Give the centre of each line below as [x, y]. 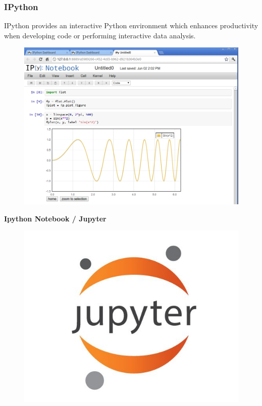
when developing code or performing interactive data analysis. [100, 35]
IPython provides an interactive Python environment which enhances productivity [131, 25]
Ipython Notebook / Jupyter [55, 218]
